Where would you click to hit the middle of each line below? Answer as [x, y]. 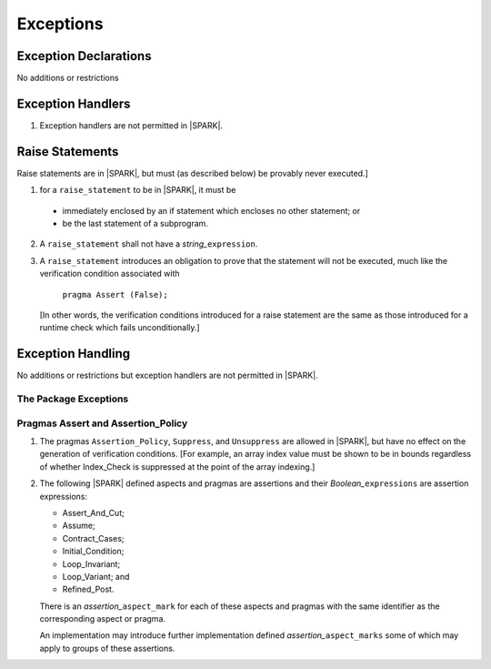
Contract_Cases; [93, 538]
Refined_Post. [88, 589]
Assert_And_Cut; [93, 512]
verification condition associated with [110, 274]
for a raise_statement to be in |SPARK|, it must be [138, 190]
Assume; [79, 526]
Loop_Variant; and [96, 576]
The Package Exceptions [73, 399]
